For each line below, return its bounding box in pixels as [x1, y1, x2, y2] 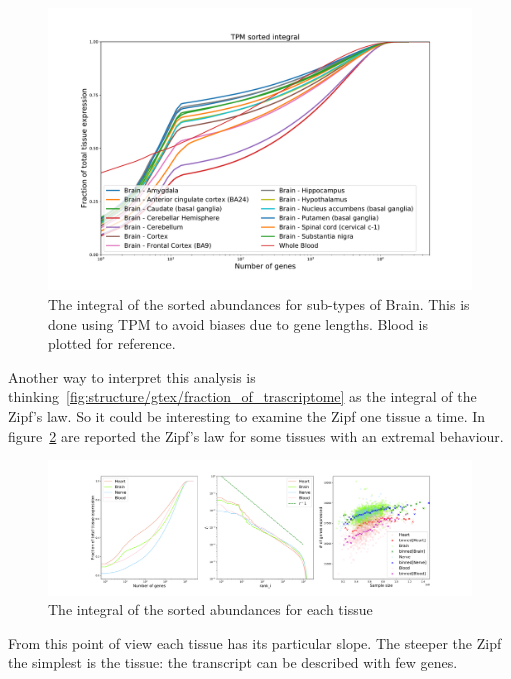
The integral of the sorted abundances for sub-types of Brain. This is [48, 293, 470, 314]
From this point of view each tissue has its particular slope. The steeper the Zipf [8, 632, 502, 653]
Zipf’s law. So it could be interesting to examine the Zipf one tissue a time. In [8, 405, 486, 426]
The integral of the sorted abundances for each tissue [48, 599, 373, 620]
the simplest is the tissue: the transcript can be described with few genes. [8, 652, 458, 673]
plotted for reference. [48, 333, 176, 354]
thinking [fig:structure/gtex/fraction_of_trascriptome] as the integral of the [8, 386, 477, 407]
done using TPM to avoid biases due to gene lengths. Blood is [48, 313, 428, 334]
